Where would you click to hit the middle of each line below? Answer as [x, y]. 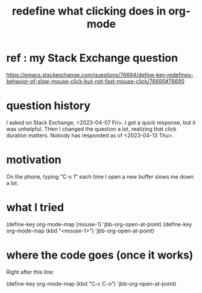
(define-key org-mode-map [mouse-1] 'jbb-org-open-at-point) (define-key [99, 224]
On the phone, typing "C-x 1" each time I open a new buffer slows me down [100, 176]
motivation [34, 160]
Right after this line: [30, 272]
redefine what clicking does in [89, 11]
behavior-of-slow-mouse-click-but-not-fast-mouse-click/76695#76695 [96, 81]
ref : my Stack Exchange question [92, 58]
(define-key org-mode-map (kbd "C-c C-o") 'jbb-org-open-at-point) [91, 283]
